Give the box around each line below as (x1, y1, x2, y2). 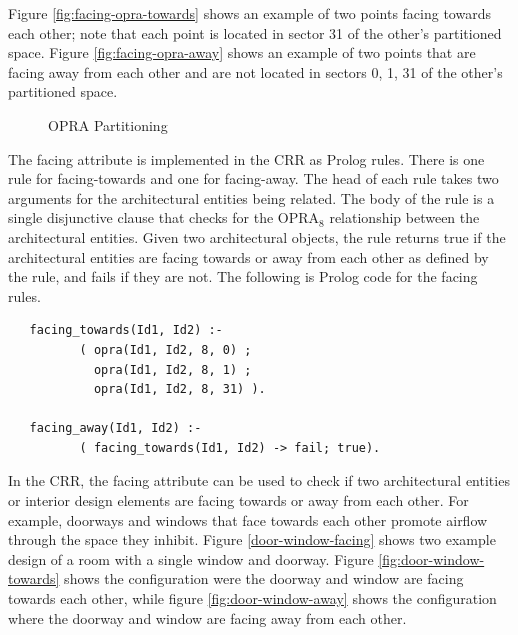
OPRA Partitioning (48, 114, 168, 135)
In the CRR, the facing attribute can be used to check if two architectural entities (8, 470, 510, 491)
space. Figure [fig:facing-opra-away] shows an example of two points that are (8, 42, 476, 63)
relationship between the (329, 207, 480, 228)
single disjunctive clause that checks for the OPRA (8, 207, 320, 228)
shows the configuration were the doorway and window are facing (64, 568, 464, 589)
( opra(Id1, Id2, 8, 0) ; (79, 342, 252, 357)
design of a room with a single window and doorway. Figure (8, 548, 374, 569)
